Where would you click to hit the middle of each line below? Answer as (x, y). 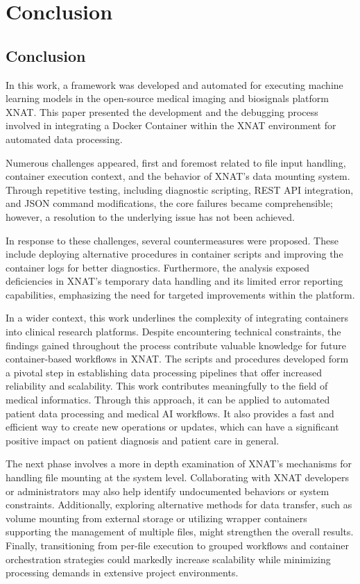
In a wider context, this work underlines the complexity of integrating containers (177, 318)
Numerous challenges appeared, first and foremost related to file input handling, (176, 162)
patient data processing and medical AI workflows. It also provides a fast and (170, 413)
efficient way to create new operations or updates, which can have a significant (172, 427)
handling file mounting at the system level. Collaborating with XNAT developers (177, 477)
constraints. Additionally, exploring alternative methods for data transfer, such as (179, 504)
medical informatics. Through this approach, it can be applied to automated (168, 400)
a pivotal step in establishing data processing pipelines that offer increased (164, 372)
